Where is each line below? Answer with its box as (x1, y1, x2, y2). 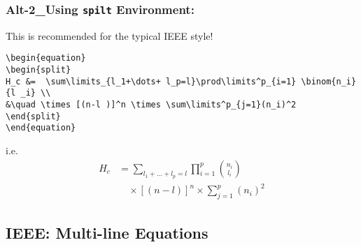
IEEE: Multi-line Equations (6, 221, 208, 243)
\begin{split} (6, 65, 71, 75)
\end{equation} (6, 123, 76, 133)
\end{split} (6, 111, 61, 121)
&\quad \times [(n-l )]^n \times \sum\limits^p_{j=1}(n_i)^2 (6, 100, 297, 110)
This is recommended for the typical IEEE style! (6, 28, 213, 43)
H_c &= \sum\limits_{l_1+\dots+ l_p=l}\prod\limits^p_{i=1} (6, 76, 297, 87)
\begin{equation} (6, 53, 86, 63)
